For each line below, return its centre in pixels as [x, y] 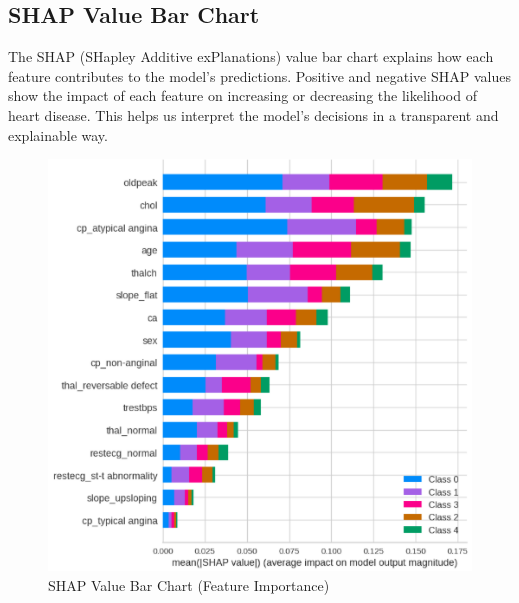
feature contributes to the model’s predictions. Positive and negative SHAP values [259, 75]
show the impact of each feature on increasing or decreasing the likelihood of [242, 95]
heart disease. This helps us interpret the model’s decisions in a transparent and [253, 114]
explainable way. [58, 134]
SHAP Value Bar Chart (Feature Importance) [189, 584]
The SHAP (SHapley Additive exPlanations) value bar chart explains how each [251, 56]
